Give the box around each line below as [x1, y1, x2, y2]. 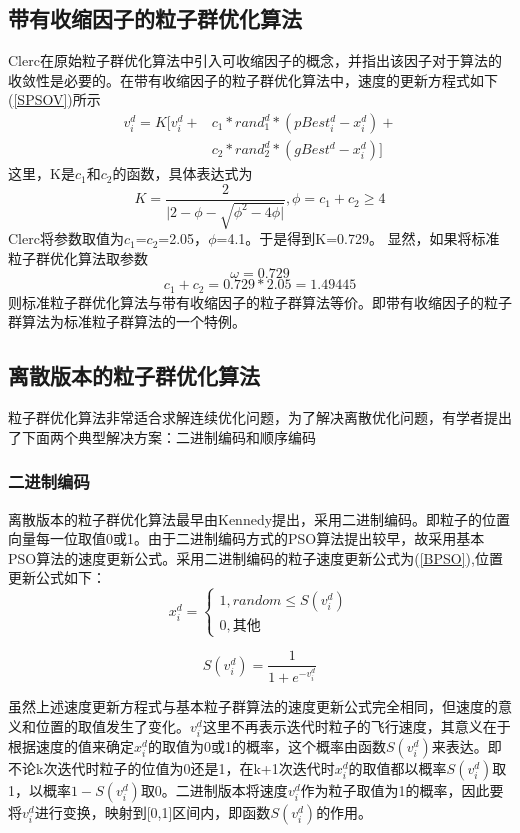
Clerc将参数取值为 [8, 228, 124, 249]
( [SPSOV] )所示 [8, 89, 101, 110]
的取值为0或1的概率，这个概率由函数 [147, 736, 386, 757]
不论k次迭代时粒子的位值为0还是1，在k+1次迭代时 [8, 758, 335, 779]
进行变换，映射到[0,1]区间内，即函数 [34, 802, 271, 823]
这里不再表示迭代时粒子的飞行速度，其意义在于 [202, 716, 511, 737]
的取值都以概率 [348, 758, 447, 779]
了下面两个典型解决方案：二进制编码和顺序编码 [8, 426, 316, 447]
